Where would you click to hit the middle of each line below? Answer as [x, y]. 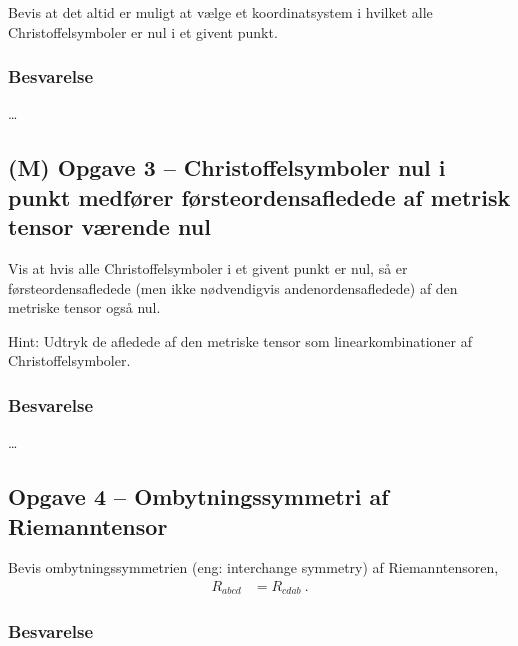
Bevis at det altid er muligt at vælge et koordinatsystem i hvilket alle [220, 12]
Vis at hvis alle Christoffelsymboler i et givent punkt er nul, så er [208, 267]
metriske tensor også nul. [84, 307]
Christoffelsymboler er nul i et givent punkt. [143, 31]
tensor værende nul [109, 226]
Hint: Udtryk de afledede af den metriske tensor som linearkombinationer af [240, 340]
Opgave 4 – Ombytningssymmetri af [198, 496]
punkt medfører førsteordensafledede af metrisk [259, 196]
